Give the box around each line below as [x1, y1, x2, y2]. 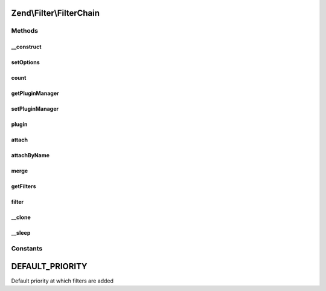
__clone [11, 214, 31, 221]
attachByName [11, 152, 50, 159]
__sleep [11, 229, 31, 237]
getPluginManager [11, 90, 60, 97]
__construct [11, 43, 42, 51]
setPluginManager [11, 105, 59, 113]
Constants [11, 244, 43, 252]
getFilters [11, 183, 36, 190]
